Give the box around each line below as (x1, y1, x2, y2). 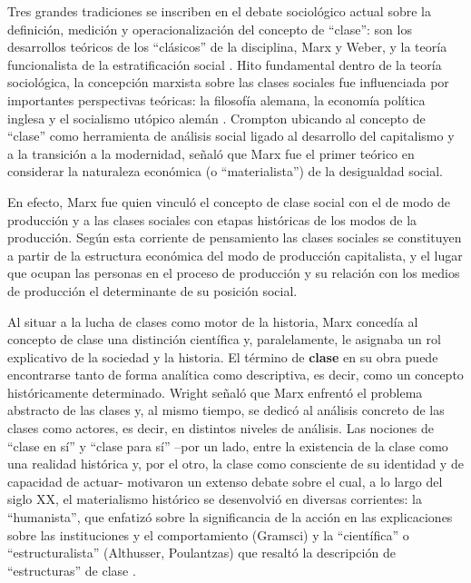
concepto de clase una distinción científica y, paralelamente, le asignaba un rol (7, 330, 441, 349)
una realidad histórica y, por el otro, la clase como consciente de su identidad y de (7, 454, 464, 473)
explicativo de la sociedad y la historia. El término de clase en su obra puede (7, 347, 438, 366)
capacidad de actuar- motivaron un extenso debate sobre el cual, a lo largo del (7, 471, 443, 490)
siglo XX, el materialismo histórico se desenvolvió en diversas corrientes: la (7, 489, 422, 509)
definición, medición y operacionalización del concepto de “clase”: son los (7, 19, 412, 38)
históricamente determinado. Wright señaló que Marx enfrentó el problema (7, 382, 423, 401)
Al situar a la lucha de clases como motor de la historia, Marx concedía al (7, 311, 418, 331)
